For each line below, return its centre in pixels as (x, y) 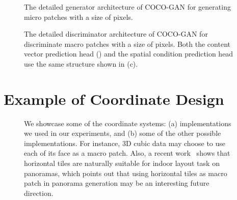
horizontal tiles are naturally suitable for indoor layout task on (122, 163)
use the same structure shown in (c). (81, 63)
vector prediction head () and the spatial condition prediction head (129, 54)
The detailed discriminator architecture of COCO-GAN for (116, 34)
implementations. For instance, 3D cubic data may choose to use (125, 143)
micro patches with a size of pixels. (78, 17)
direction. (39, 193)
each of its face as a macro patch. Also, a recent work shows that (127, 153)
